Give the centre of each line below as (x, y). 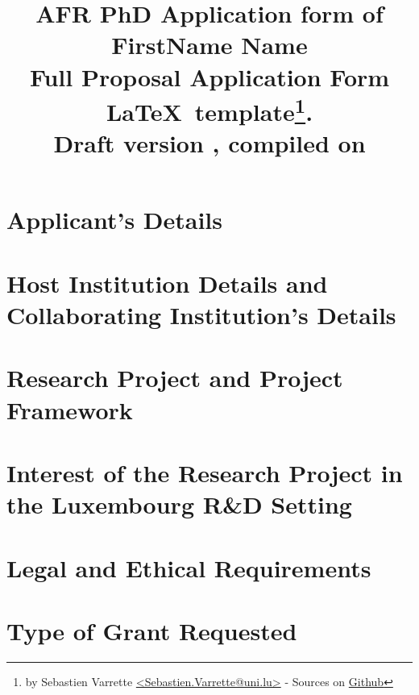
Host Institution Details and (167, 283)
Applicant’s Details (115, 220)
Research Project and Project (175, 378)
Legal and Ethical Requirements (189, 567)
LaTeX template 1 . (209, 110)
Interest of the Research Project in (205, 472)
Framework (70, 409)
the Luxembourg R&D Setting (179, 504)
